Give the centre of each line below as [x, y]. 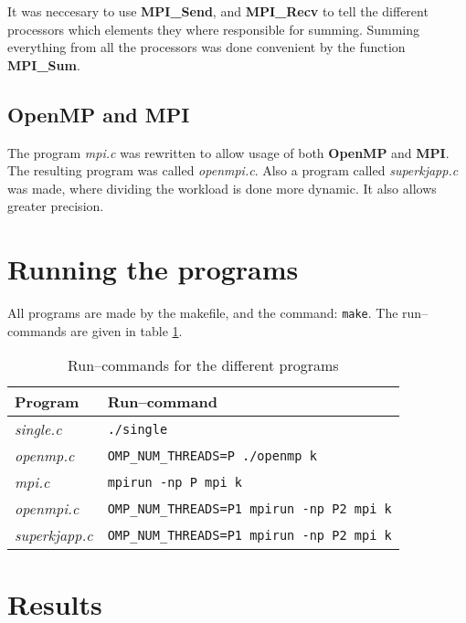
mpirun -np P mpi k [175, 482]
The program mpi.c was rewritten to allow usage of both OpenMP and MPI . [228, 152]
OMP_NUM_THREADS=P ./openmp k [212, 455]
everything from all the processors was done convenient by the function [207, 47]
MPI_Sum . [44, 64]
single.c [38, 429]
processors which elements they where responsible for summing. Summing [214, 29]
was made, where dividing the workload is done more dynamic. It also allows [222, 188]
